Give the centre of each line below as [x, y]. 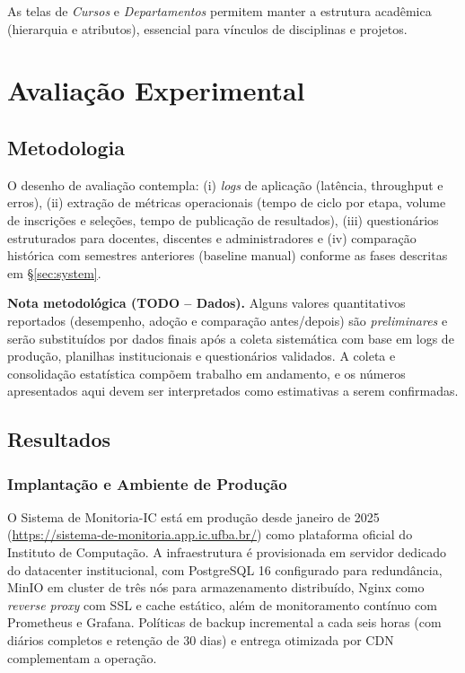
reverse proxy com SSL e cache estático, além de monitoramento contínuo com [222, 604]
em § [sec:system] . [54, 272]
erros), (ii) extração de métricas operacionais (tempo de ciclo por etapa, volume [227, 202]
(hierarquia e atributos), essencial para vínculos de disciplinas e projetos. [207, 28]
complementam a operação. [82, 657]
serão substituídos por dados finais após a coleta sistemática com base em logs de [231, 338]
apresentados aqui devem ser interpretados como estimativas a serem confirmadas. [233, 391]
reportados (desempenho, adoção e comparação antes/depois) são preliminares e [228, 320]
